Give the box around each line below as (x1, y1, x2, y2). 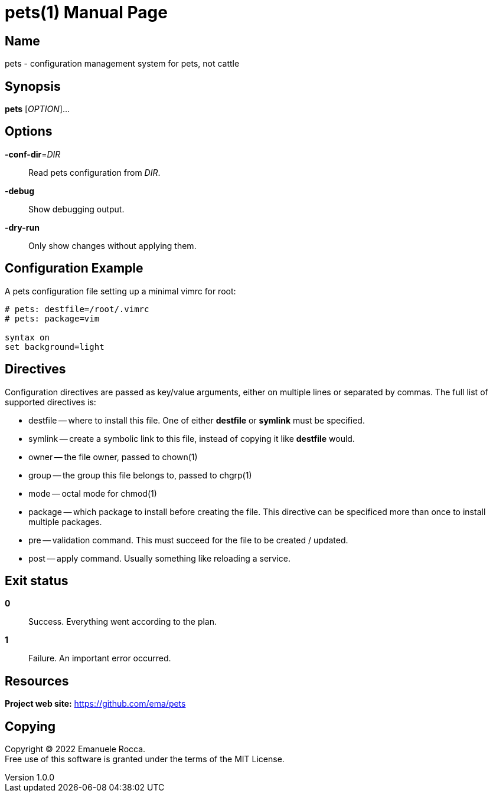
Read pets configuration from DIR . (28, 167, 161, 178)
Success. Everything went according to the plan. (28, 616, 217, 627)
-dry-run (5, 222, 40, 232)
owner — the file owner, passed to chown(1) (28, 451, 198, 462)
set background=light (5, 342, 105, 352)
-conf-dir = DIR (5, 149, 61, 159)
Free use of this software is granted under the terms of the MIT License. (5, 754, 285, 765)
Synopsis (5, 78, 61, 94)
